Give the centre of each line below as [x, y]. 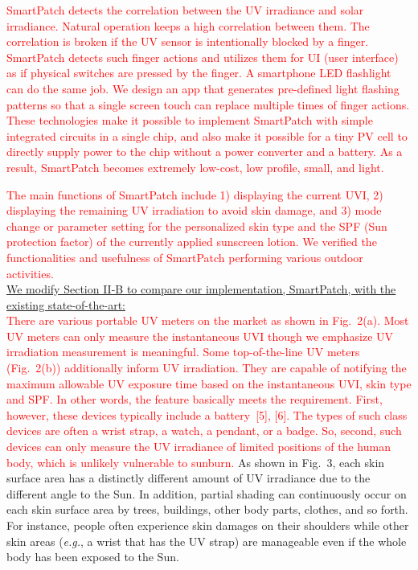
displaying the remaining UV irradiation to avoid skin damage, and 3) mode [194, 210]
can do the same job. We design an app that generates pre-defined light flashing [203, 88]
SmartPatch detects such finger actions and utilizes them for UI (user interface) [203, 57]
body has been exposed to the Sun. [93, 557]
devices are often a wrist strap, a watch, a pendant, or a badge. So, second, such [204, 431]
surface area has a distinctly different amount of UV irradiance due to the [189, 478]
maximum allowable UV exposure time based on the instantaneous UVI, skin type [209, 383]
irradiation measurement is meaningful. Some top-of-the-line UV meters [183, 352]
